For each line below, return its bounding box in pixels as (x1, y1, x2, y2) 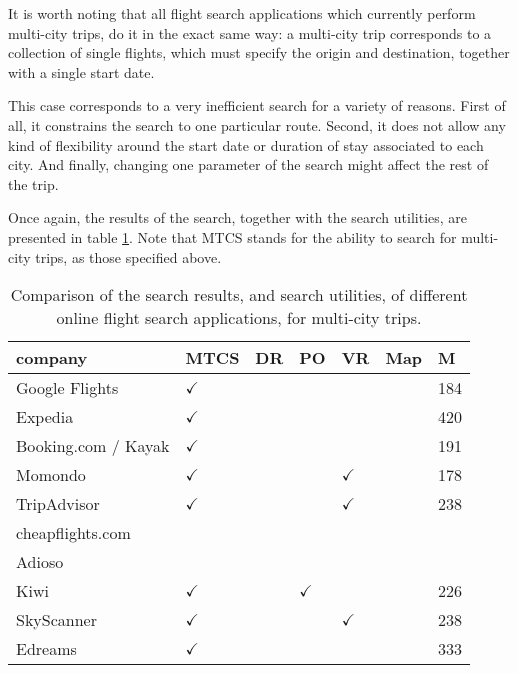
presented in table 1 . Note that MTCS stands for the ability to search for (8, 226, 457, 247)
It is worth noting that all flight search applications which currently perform (8, 3, 476, 23)
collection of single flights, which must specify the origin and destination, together (8, 42, 510, 63)
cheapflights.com (16, 521, 131, 545)
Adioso (16, 550, 64, 574)
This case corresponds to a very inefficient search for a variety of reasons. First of (8, 95, 506, 116)
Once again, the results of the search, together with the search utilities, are (8, 207, 468, 228)
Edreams (16, 637, 77, 661)
